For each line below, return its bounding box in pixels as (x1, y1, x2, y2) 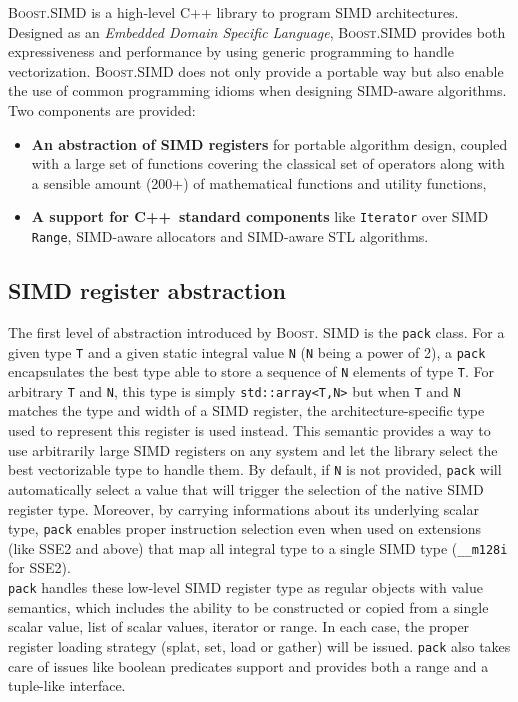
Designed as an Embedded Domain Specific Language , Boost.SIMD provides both (8, 21, 506, 42)
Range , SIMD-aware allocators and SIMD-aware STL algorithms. (31, 226, 429, 246)
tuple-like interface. (8, 675, 126, 696)
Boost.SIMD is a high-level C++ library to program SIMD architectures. (8, 2, 459, 22)
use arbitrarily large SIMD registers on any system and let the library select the (8, 439, 498, 460)
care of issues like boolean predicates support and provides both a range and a (8, 655, 489, 676)
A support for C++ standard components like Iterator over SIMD (31, 206, 489, 227)
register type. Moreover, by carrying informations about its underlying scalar (8, 498, 479, 519)
